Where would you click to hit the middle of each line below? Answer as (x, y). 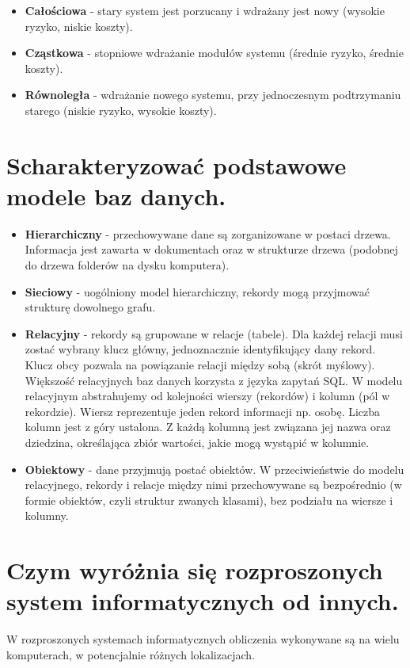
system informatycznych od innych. (203, 601)
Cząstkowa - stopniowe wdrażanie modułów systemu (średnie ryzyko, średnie (214, 53)
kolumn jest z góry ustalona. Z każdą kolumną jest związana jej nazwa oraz (208, 427)
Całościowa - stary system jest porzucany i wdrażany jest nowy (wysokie (205, 10)
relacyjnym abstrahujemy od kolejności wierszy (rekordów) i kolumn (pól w (207, 396)
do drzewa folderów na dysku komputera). (127, 265)
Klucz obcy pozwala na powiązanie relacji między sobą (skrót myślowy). (200, 365)
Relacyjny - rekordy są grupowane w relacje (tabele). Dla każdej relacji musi (214, 333)
